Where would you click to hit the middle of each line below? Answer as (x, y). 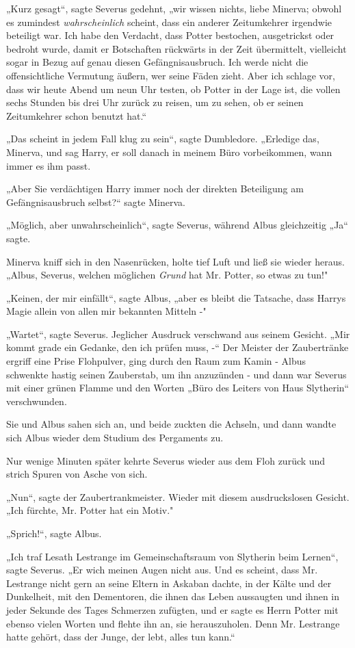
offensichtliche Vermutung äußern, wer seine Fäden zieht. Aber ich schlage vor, (171, 75)
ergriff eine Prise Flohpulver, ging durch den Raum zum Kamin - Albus (156, 361)
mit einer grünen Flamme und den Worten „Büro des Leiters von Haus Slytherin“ (178, 388)
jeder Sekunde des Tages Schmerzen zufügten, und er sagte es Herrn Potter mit (172, 609)
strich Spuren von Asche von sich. (77, 474)
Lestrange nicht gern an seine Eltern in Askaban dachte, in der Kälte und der (169, 583)
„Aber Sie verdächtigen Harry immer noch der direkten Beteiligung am (155, 189)
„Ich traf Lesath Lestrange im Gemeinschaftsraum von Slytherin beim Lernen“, (172, 556)
